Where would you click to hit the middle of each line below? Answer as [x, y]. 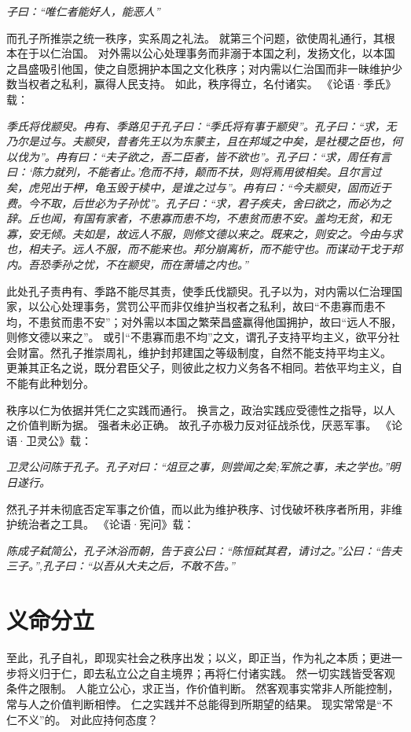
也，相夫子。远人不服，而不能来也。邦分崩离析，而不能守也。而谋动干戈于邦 [204, 249]
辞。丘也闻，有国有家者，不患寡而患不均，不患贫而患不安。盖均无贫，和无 [199, 218]
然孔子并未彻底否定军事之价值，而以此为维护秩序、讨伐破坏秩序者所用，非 [199, 508]
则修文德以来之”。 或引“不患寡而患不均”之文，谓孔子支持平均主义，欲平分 [198, 337]
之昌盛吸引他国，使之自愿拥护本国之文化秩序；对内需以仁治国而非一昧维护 [199, 68]
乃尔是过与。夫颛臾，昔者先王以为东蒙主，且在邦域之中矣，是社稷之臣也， [199, 141]
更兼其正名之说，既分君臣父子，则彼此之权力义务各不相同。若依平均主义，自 [204, 368]
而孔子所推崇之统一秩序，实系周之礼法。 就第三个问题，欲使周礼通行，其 [195, 37]
